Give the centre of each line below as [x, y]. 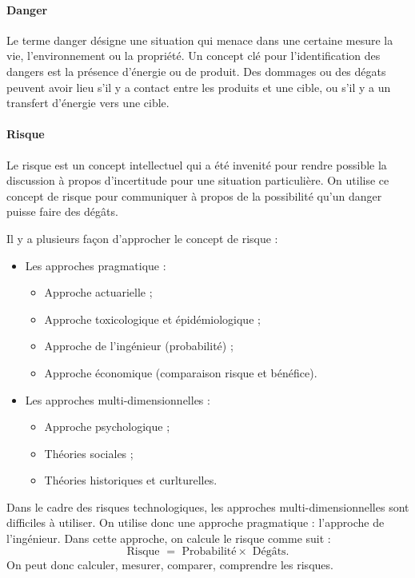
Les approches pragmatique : [96, 265]
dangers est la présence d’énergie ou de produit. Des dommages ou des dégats [196, 71]
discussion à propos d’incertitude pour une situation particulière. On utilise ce [198, 180]
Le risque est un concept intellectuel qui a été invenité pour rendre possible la [197, 164]
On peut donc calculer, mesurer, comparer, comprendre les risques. [170, 564]
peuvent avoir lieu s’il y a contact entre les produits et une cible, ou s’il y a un [199, 87]
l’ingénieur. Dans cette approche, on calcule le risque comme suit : [169, 538]
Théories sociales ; [89, 453]
